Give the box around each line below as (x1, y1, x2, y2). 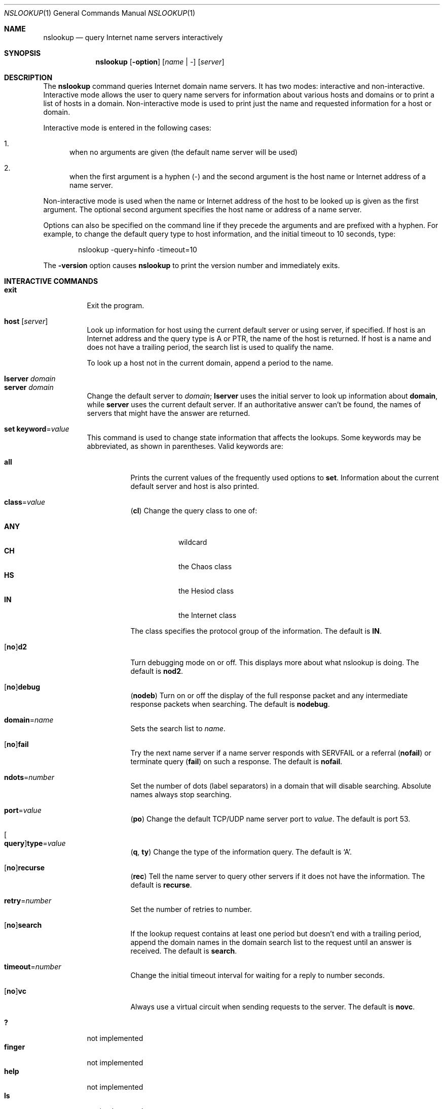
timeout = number (4, 962, 61, 971)
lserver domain (4, 374, 56, 383)
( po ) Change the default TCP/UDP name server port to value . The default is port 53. (130, 814, 411, 823)
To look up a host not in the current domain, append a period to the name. (87, 358, 334, 367)
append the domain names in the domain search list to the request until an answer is (130, 938, 412, 947)
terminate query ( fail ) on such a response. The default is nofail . (130, 757, 343, 766)
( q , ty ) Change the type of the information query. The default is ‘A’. (130, 847, 352, 856)
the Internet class (178, 611, 237, 619)
